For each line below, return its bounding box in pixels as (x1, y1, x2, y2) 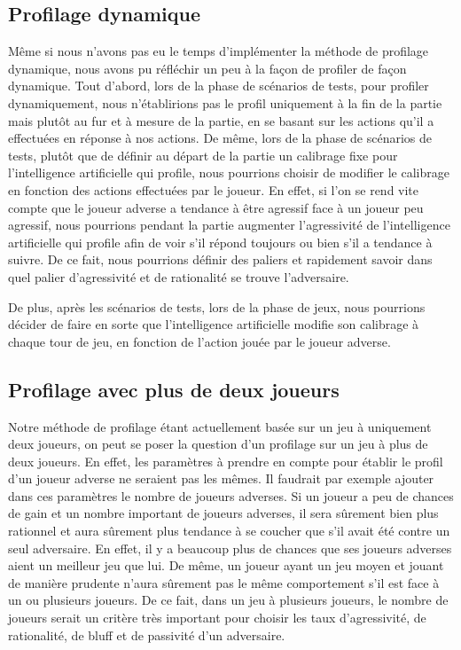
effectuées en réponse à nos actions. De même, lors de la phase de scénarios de (8, 129, 432, 147)
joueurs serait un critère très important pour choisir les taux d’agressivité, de (8, 608, 426, 627)
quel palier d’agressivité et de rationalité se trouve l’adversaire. (8, 267, 349, 286)
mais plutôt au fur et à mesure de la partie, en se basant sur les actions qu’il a (8, 111, 434, 129)
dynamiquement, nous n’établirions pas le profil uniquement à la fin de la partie (8, 93, 442, 112)
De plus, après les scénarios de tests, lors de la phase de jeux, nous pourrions (8, 297, 426, 316)
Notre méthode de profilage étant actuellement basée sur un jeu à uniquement (8, 417, 432, 435)
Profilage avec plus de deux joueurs (8, 375, 340, 403)
